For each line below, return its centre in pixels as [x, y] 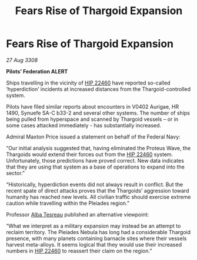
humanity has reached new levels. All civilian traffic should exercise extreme [98, 197]
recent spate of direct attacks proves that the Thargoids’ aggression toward [98, 190]
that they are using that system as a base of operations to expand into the [96, 167]
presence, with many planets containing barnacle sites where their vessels [96, 238]
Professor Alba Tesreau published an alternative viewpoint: [78, 214]
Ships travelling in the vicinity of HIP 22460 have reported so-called [88, 83]
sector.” [16, 173]
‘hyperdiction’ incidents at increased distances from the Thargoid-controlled [98, 89]
